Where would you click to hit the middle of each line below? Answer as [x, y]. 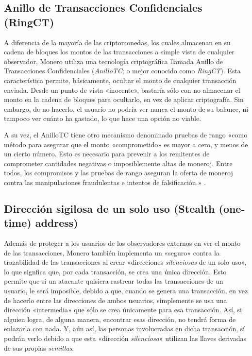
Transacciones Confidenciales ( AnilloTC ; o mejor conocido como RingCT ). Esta [122, 71]
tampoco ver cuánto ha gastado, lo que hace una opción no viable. [103, 118]
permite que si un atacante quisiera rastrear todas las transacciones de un [114, 281]
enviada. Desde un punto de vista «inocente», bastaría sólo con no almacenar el [122, 90]
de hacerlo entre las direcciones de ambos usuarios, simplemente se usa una [116, 300]
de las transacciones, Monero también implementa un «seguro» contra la [112, 252]
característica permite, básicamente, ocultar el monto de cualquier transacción [120, 80]
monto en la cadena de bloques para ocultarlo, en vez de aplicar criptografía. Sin [124, 99]
